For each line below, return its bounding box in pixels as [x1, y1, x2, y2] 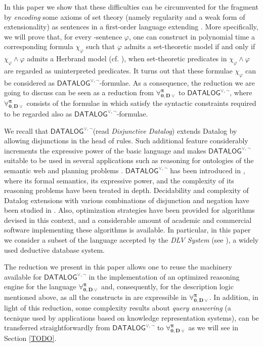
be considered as [4, 77, 55, 88]
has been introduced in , [170, 165, 245, 175]
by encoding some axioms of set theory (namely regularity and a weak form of [4, 11, 245, 22]
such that [86, 41, 115, 52]
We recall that [4, 125, 49, 136]
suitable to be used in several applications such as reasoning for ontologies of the [4, 155, 254, 166]
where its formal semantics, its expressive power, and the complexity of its [4, 175, 234, 185]
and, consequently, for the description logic [101, 281, 234, 292]
